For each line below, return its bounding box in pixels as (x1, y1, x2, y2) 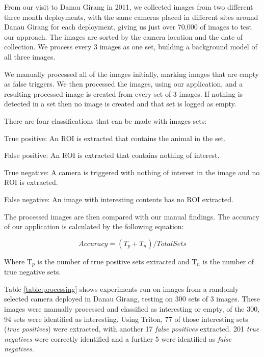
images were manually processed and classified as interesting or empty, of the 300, (4, 303, 260, 314)
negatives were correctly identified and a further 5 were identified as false (4, 333, 232, 344)
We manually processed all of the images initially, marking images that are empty (4, 68, 259, 79)
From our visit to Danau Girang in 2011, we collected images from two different (4, 2, 253, 12)
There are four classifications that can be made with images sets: (4, 115, 207, 126)
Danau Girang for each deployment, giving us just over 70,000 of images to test (4, 21, 252, 32)
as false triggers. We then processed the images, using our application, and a (4, 78, 243, 89)
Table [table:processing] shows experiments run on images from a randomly (4, 283, 239, 294)
